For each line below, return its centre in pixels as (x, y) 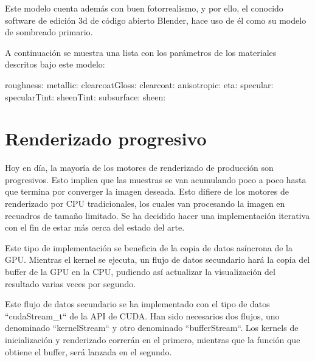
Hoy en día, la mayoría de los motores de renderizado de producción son (139, 168)
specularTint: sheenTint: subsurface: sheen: (85, 96)
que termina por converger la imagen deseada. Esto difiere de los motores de (147, 191)
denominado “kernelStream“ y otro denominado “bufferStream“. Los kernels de (152, 328)
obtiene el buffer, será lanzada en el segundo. (88, 351)
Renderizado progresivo (106, 138)
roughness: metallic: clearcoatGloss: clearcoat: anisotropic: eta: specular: (139, 84)
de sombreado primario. (49, 32)
